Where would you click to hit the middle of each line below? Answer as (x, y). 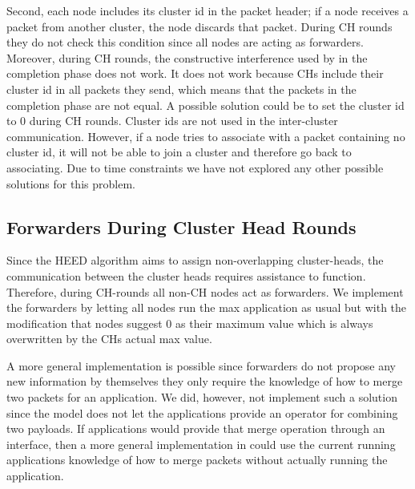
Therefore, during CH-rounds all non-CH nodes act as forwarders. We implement (205, 291)
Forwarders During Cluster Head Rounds (181, 226)
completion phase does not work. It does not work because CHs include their (195, 73)
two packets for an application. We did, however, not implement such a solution (202, 397)
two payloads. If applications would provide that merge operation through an (196, 428)
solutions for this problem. (71, 183)
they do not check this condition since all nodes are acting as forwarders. (185, 42)
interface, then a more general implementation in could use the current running (201, 444)
